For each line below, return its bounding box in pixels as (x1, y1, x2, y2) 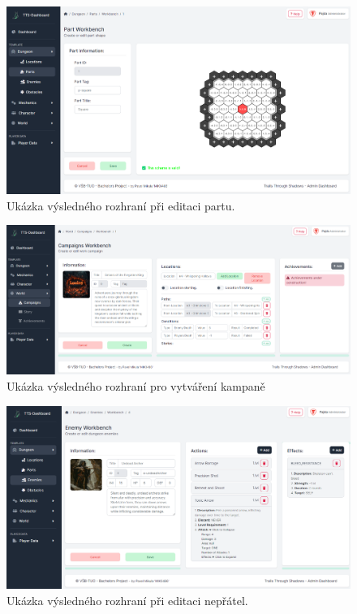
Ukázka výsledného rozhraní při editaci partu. (6, 197, 235, 214)
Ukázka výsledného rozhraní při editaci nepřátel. (6, 591, 248, 608)
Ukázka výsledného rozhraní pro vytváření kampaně (6, 378, 265, 395)
